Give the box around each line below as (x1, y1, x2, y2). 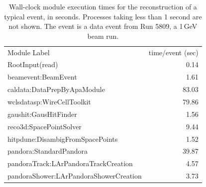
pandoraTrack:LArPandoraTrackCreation (7, 158, 133, 169)
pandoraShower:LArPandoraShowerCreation (7, 171, 142, 181)
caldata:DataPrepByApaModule (7, 84, 105, 94)
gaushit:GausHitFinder (7, 108, 77, 119)
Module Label (7, 47, 50, 57)
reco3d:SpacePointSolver (7, 121, 82, 131)
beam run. (87, 30, 119, 41)
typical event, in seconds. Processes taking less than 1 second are (4, 11, 202, 21)
